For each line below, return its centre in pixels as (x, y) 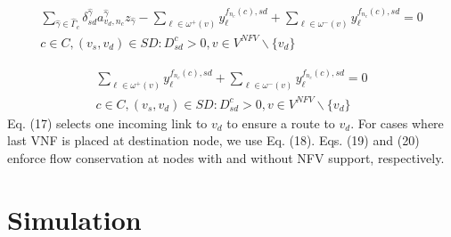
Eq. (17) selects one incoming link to (107, 123)
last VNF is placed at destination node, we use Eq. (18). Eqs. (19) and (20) (213, 140)
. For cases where (397, 123)
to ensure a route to (281, 123)
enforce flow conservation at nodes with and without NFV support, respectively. (226, 158)
